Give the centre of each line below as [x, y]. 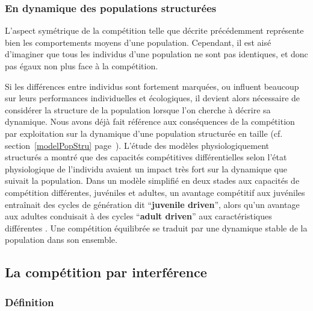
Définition [29, 302]
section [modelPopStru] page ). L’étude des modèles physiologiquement [137, 145]
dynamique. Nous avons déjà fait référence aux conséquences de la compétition [150, 121]
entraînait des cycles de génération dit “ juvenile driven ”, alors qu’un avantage [152, 204]
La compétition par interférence [106, 272]
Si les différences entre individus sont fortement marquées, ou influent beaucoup [152, 86]
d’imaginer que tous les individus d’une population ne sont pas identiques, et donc [156, 54]
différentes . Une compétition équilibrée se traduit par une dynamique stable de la [156, 228]
